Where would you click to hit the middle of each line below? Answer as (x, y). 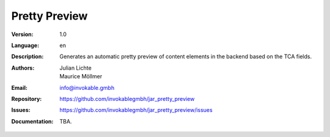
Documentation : (32, 121)
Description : (28, 57)
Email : (19, 87)
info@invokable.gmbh (87, 87)
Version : (22, 34)
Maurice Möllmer (81, 76)
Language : (25, 45)
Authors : (23, 68)
